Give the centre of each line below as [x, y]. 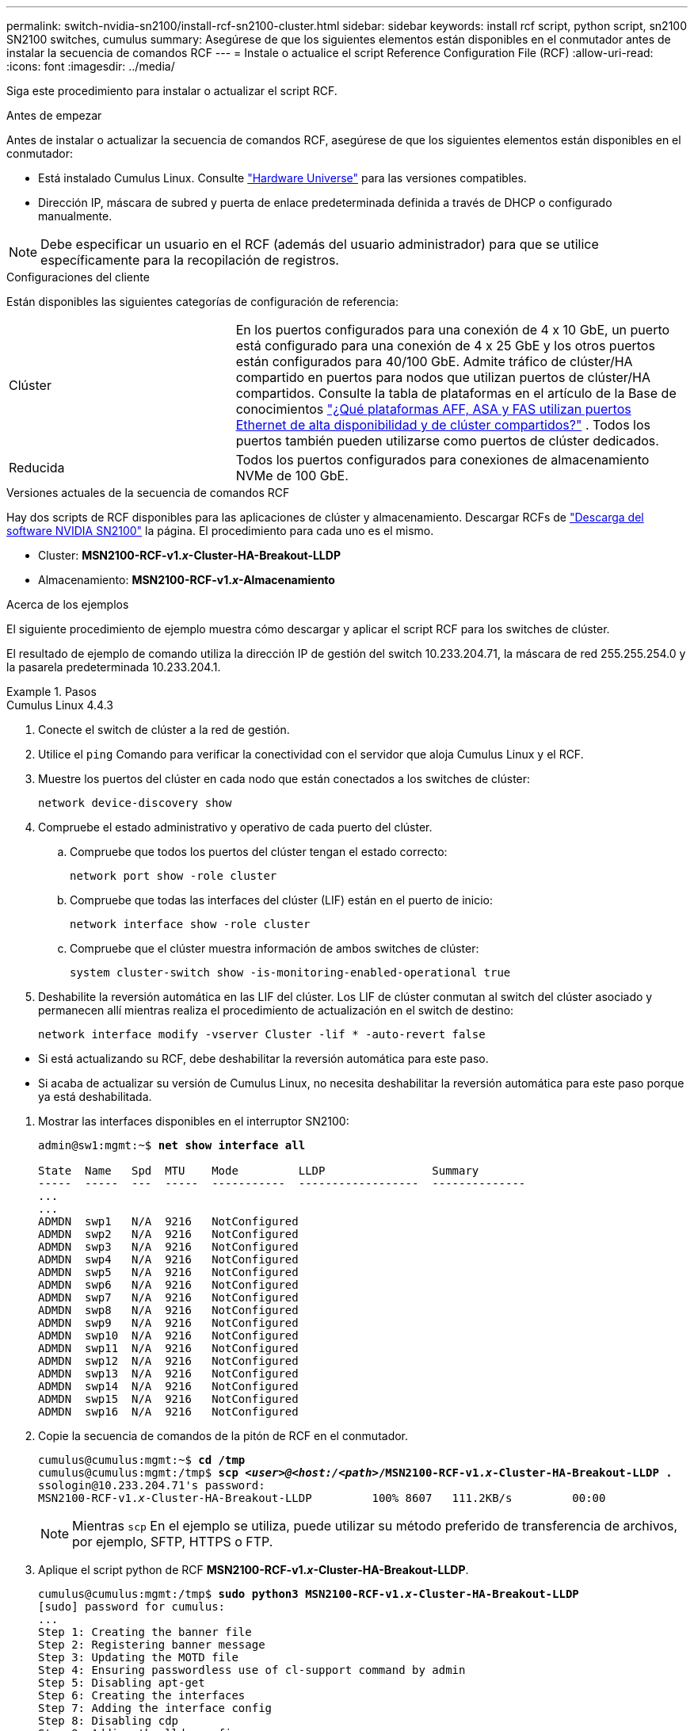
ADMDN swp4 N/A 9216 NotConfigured [168, 1259]
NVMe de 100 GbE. [292, 476]
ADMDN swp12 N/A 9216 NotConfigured [168, 1361]
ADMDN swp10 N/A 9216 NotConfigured [168, 1336]
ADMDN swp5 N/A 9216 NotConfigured [168, 1272]
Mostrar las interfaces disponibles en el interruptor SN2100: [194, 1121]
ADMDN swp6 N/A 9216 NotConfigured [168, 1285]
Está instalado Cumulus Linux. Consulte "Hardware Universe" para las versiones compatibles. [282, 178]
